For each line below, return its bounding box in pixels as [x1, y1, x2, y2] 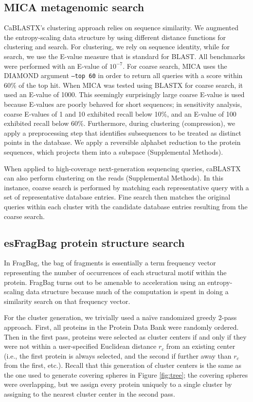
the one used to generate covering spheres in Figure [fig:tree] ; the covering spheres [4, 369, 248, 380]
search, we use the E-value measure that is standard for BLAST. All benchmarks [4, 51, 245, 61]
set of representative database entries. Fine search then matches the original [4, 192, 231, 202]
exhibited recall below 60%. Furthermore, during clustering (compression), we [4, 118, 235, 128]
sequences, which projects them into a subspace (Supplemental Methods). [4, 146, 223, 157]
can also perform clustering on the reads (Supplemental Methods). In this [4, 173, 223, 183]
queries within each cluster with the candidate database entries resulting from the [4, 201, 248, 211]
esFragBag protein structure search [4, 235, 185, 250]
